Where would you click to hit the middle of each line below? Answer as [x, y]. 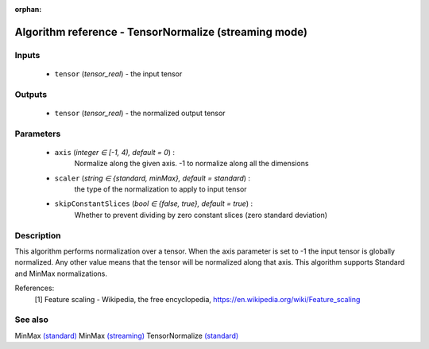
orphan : [28, 9]
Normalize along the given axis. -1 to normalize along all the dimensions [191, 164]
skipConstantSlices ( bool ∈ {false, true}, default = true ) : [154, 204]
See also [32, 320]
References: [35, 288]
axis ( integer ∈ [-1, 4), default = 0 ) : [114, 152]
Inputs [27, 55]
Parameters [38, 134]
